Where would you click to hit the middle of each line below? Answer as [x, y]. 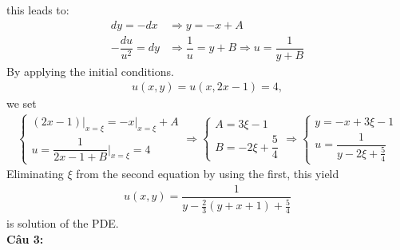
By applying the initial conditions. [90, 71]
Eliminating [35, 174]
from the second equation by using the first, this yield [208, 174]
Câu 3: [25, 238]
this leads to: [38, 10]
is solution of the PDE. [63, 223]
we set [22, 103]
